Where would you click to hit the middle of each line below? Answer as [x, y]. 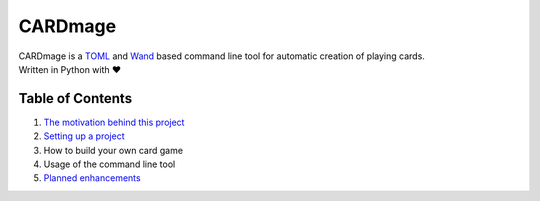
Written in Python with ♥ [70, 69]
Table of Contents [75, 98]
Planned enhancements [92, 178]
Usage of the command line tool [109, 164]
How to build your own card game [113, 150]
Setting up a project [84, 136]
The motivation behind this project [114, 122]
